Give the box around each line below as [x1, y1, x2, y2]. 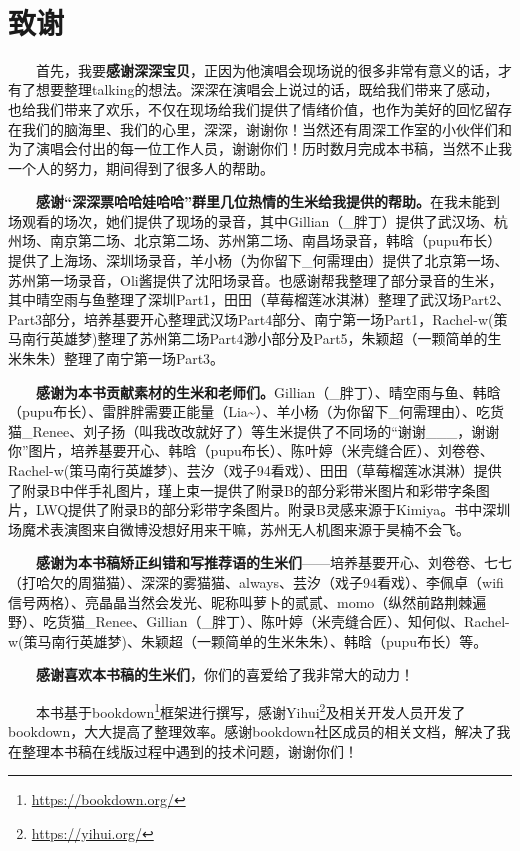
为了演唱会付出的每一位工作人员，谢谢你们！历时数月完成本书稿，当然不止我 [8, 138, 512, 159]
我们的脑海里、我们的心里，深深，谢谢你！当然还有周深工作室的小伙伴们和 [21, 118, 512, 139]
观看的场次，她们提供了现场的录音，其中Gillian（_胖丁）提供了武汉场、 [21, 210, 494, 231]
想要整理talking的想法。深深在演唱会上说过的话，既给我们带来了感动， [35, 79, 499, 100]
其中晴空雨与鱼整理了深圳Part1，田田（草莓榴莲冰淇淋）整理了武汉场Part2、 [8, 289, 511, 310]
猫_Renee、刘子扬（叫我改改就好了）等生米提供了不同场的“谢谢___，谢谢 [8, 420, 500, 441]
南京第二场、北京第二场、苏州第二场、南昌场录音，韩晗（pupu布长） [49, 230, 502, 251]
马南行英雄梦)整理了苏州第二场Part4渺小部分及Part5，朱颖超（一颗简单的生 [8, 328, 502, 349]
